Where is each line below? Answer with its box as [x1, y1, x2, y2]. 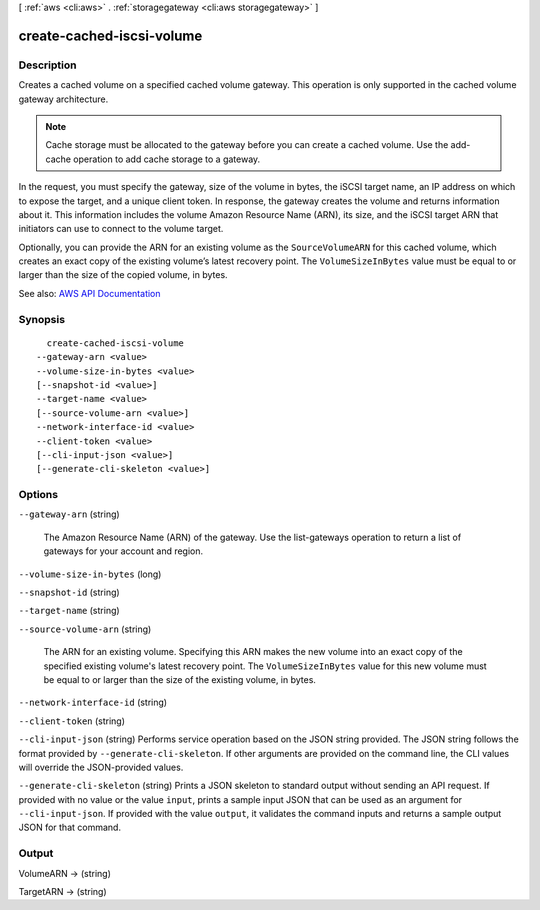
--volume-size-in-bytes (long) [18, 568, 162, 580]
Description [18, 58, 77, 72]
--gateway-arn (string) [18, 508, 120, 520]
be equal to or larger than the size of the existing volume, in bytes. [43, 673, 317, 685]
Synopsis [18, 312, 65, 326]
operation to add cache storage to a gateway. [73, 153, 261, 165]
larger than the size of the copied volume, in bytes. [18, 269, 229, 281]
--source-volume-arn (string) [18, 623, 152, 635]
